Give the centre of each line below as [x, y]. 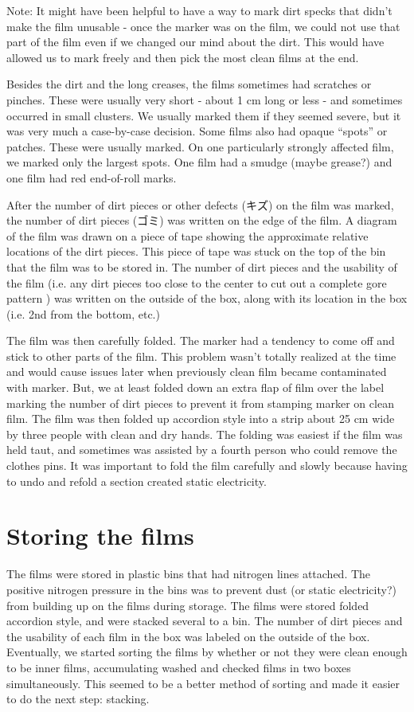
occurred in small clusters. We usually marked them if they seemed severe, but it [204, 115]
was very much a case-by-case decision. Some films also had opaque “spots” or [197, 131]
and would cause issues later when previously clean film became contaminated [197, 372]
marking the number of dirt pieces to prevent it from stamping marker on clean [200, 403]
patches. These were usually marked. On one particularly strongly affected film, [200, 146]
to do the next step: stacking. [78, 699]
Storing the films [100, 536]
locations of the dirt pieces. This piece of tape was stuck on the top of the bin [196, 251]
